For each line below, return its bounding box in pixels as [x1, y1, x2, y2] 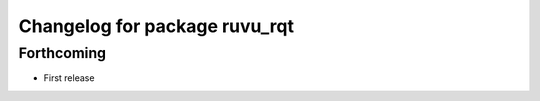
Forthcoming [18, 44, 107, 62]
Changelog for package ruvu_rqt [18, 15, 295, 37]
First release [43, 72, 95, 84]
